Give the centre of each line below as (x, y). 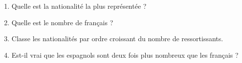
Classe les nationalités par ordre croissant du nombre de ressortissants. (117, 39)
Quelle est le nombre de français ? (62, 22)
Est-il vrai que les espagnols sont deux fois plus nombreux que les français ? (125, 55)
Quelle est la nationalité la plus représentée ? (79, 6)
